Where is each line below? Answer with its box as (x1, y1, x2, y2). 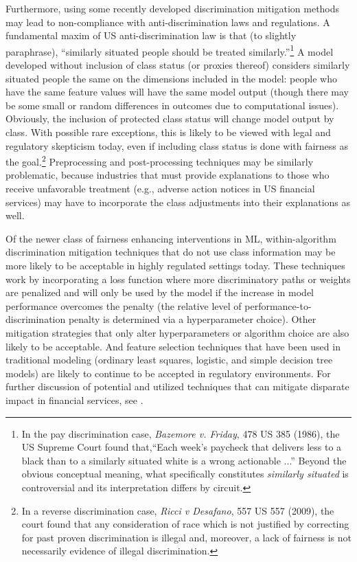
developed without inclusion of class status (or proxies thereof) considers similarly (5, 58, 350, 72)
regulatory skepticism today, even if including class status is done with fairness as (5, 138, 349, 153)
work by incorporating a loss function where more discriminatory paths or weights (5, 271, 351, 286)
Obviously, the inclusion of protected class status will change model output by (5, 111, 334, 126)
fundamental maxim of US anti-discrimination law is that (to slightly (5, 28, 297, 43)
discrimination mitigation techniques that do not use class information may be (5, 245, 336, 259)
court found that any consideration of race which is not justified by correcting (21, 517, 349, 531)
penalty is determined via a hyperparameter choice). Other (68, 312, 316, 326)
